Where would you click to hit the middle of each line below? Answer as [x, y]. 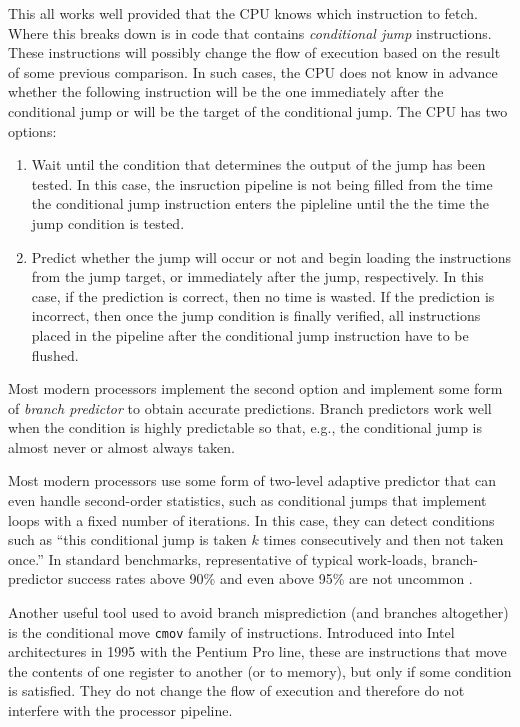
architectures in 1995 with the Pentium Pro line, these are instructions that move [257, 651]
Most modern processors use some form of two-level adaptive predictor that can [252, 480]
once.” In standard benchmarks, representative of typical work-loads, [217, 558]
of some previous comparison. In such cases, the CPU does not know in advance [253, 71]
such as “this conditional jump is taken [127, 539]
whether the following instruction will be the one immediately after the [226, 91]
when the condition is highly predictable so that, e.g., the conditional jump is [245, 427]
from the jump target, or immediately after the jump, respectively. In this [257, 276]
